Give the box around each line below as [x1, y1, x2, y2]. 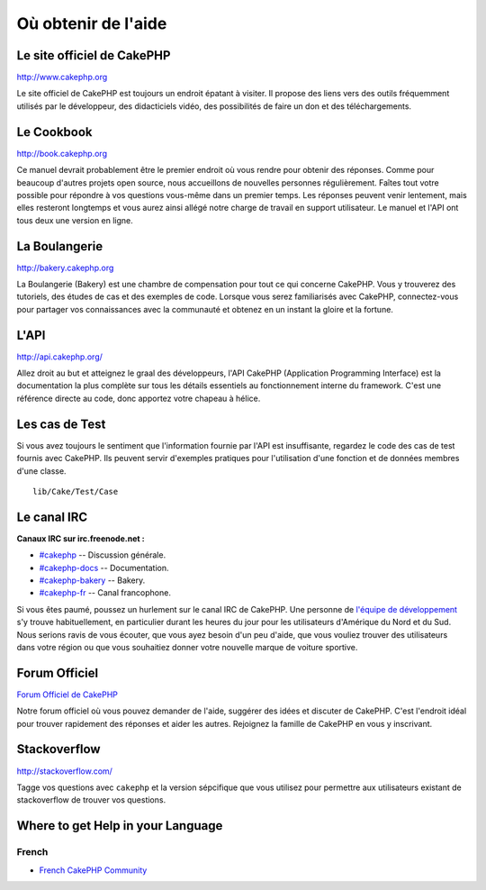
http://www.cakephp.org [16, 72, 108, 83]
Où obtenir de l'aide [16, 14, 167, 33]
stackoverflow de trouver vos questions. [16, 795, 166, 805]
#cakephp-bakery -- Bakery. [39, 575, 146, 586]
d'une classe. [16, 465, 67, 477]
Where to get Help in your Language [16, 818, 223, 833]
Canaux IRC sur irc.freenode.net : [16, 532, 145, 544]
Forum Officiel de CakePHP [16, 689, 119, 700]
